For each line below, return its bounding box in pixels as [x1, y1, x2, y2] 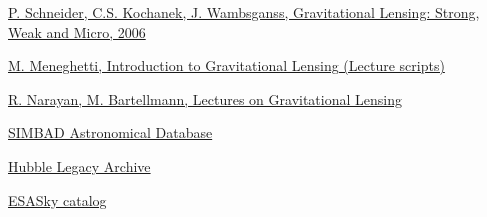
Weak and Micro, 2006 [8, 21, 146, 42]
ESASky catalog [8, 189, 107, 210]
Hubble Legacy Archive [8, 155, 151, 176]
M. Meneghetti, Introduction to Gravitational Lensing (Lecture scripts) [8, 55, 445, 76]
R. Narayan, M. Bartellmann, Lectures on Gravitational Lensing [8, 88, 402, 109]
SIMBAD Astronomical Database [8, 122, 213, 143]
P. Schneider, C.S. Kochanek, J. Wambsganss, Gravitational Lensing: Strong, [8, 2, 480, 22]
